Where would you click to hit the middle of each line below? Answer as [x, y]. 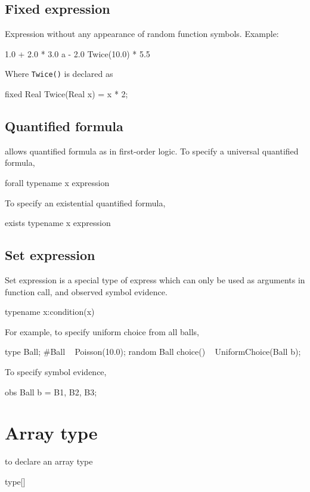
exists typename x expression [58, 223]
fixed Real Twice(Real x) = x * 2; [66, 94]
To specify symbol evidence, [56, 371]
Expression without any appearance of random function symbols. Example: [142, 34]
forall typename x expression [57, 183]
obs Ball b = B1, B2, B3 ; [51, 392]
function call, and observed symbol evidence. [86, 291]
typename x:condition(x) [50, 312]
